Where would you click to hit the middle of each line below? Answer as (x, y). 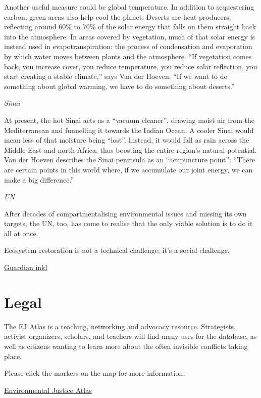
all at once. (21, 233)
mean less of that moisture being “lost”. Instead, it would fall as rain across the (127, 140)
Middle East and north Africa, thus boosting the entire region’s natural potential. (130, 149)
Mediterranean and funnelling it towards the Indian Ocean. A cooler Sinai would (129, 130)
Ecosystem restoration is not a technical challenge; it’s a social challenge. (117, 250)
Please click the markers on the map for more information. (95, 373)
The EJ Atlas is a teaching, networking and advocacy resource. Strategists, (120, 326)
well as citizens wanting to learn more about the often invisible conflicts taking (126, 346)
